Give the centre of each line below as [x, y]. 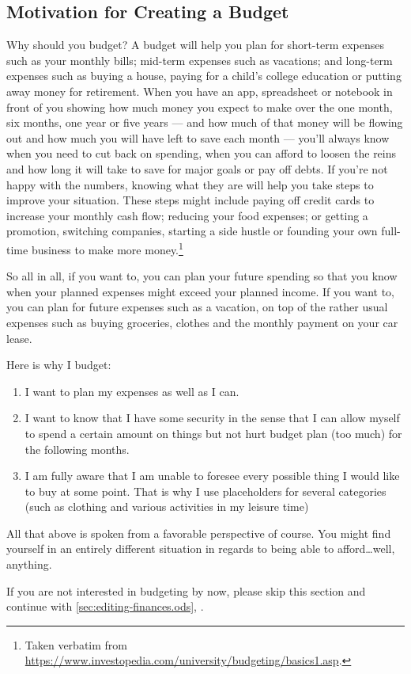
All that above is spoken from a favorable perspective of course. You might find [199, 533]
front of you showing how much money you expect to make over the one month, [200, 107]
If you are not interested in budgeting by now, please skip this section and [186, 590]
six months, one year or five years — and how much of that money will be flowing [205, 122]
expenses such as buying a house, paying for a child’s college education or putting [204, 76]
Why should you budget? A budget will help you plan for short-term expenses [196, 45]
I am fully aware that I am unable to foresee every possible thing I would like [212, 476]
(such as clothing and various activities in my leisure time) [167, 506]
